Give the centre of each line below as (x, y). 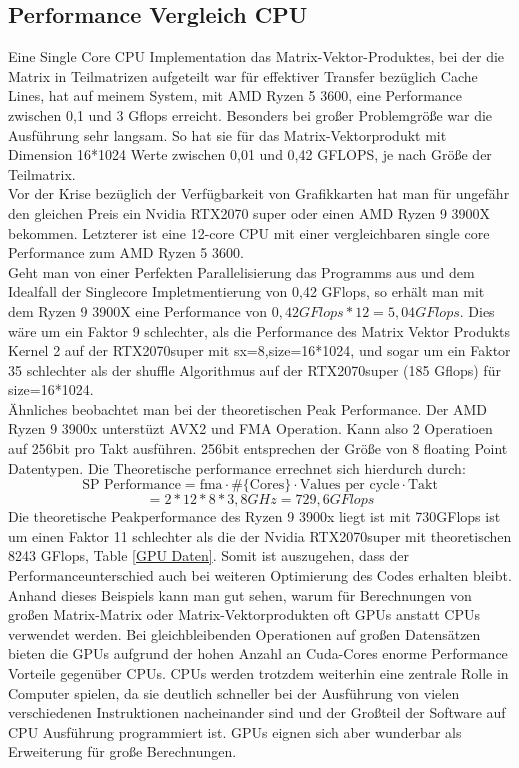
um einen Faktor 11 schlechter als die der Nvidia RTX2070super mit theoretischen (260, 535)
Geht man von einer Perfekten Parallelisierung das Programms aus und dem (241, 271)
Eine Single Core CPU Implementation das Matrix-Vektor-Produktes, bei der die (256, 56)
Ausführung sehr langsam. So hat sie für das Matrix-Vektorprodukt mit (227, 134)
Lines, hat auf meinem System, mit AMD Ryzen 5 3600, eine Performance (235, 95)
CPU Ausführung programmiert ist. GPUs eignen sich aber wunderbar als (235, 731)
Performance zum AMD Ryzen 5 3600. (126, 252)
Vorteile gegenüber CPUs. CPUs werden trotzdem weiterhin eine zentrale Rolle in (258, 673)
